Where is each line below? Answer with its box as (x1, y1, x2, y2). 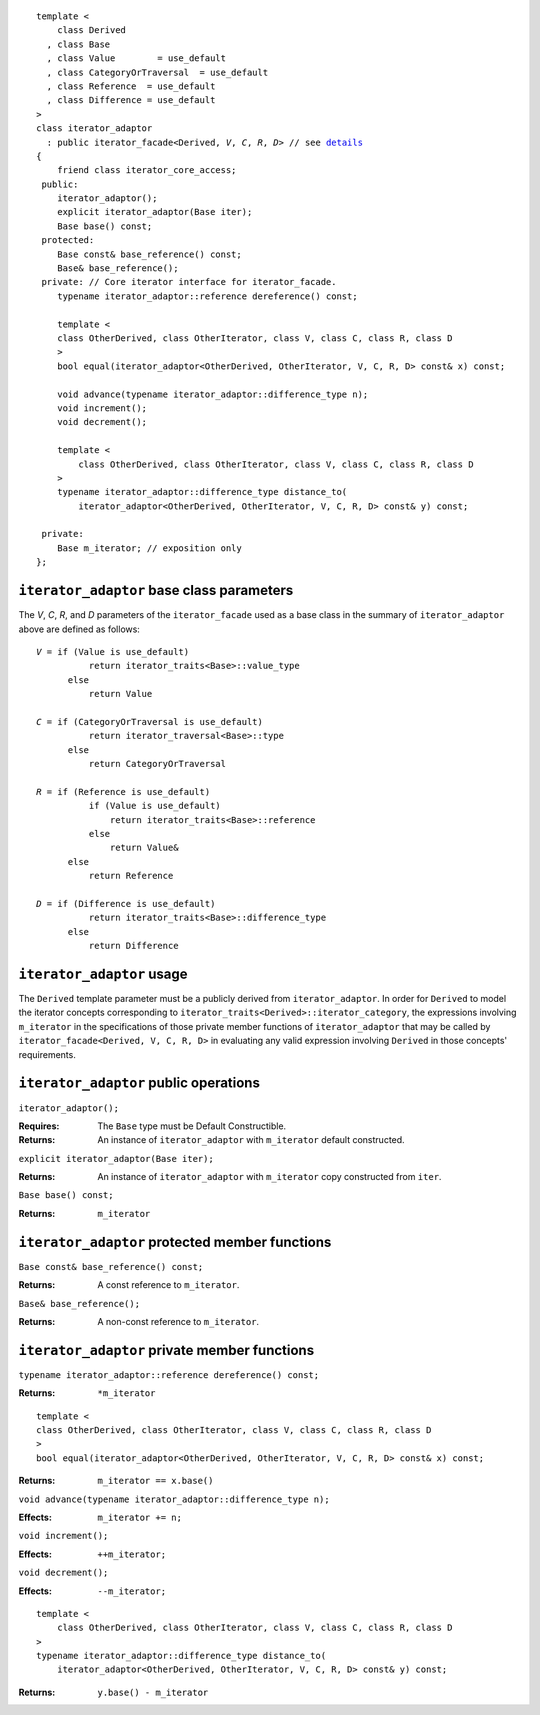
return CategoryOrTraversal (88, 758, 227, 770)
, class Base (46, 38, 111, 50)
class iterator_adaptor (36, 123, 153, 134)
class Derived (56, 25, 127, 36)
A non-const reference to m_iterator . (97, 1315, 260, 1327)
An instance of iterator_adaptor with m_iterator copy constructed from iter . (97, 1171, 442, 1183)
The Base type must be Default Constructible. (97, 1120, 287, 1132)
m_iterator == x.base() (97, 1475, 214, 1487)
